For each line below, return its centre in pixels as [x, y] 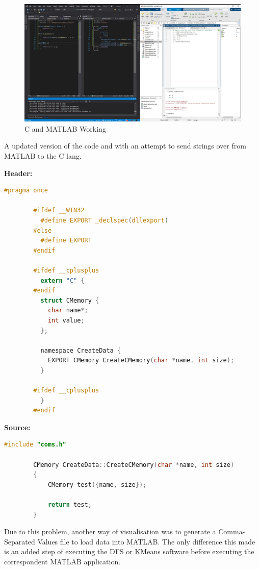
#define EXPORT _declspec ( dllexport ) [105, 220]
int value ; [66, 320]
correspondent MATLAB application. [62, 561]
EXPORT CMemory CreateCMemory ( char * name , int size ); [141, 361]
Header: [18, 173]
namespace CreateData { [81, 350]
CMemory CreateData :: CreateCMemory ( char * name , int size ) [134, 465]
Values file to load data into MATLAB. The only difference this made [146, 541]
